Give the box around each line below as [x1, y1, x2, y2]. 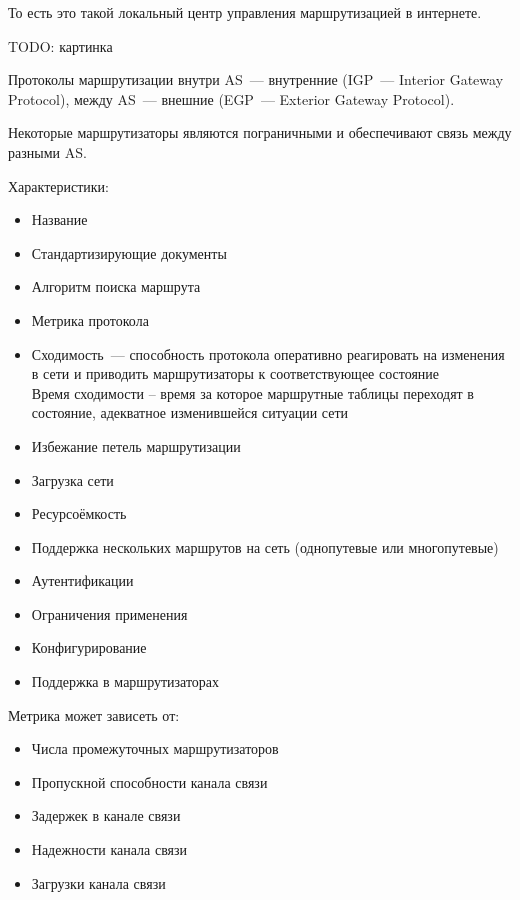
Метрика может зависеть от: [8, 704, 180, 725]
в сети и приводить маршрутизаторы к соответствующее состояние [31, 363, 440, 384]
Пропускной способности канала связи [31, 771, 268, 792]
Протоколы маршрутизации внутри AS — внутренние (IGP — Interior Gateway [8, 69, 504, 90]
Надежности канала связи [31, 839, 188, 860]
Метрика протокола [31, 309, 149, 330]
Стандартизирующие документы [31, 242, 227, 263]
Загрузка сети [31, 469, 114, 490]
